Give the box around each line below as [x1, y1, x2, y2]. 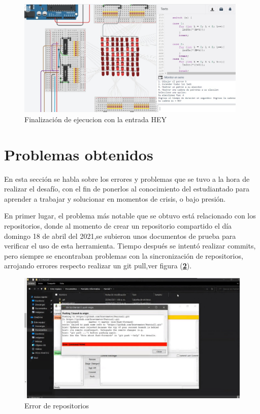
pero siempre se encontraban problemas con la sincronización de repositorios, [4, 250, 243, 261]
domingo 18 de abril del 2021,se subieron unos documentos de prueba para [4, 230, 236, 241]
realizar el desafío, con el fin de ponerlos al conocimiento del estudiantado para [4, 183, 249, 194]
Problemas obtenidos [4, 144, 153, 164]
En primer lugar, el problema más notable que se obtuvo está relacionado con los [4, 210, 256, 221]
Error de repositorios [24, 400, 89, 410]
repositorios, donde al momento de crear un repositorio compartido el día [4, 220, 232, 231]
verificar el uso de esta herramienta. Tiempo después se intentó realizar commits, [4, 240, 256, 251]
